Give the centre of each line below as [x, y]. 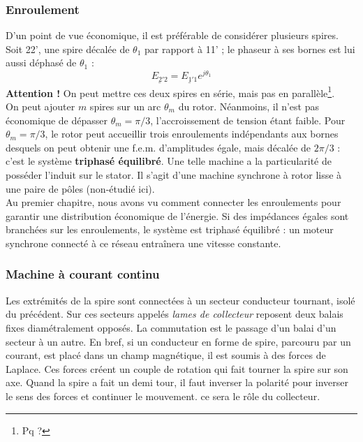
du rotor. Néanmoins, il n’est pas [249, 106]
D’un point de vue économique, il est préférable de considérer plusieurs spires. [172, 35]
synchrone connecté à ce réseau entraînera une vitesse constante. [143, 243]
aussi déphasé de [41, 62]
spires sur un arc [125, 106]
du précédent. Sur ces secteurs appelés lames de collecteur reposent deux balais [175, 314]
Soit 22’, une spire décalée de [68, 49]
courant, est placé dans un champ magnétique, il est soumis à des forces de [166, 355]
